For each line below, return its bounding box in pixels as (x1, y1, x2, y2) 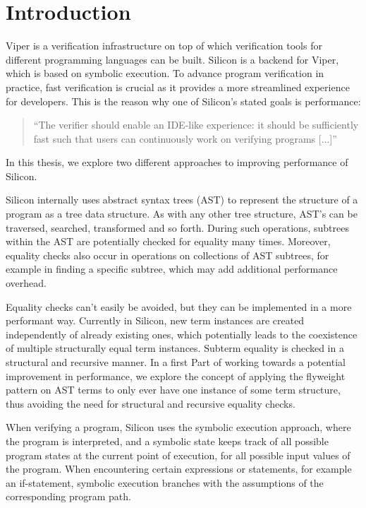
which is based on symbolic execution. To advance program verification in (6, 66, 324, 81)
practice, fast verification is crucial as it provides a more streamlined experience (6, 79, 350, 94)
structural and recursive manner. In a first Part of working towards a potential (6, 355, 346, 369)
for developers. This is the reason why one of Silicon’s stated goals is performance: (6, 93, 361, 108)
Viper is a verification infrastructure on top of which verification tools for (6, 38, 322, 53)
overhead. (6, 276, 47, 290)
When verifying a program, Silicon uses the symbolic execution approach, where (6, 420, 351, 435)
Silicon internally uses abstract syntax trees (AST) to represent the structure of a (6, 192, 358, 207)
